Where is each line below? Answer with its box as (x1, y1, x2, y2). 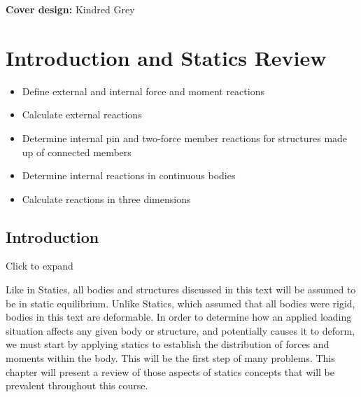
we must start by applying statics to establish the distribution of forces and (6, 337, 330, 351)
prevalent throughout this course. (6, 378, 148, 393)
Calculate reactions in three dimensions (22, 191, 191, 206)
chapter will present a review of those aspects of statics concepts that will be (6, 364, 334, 379)
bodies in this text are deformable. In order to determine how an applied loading (6, 309, 352, 324)
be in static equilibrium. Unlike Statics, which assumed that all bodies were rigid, (6, 295, 355, 310)
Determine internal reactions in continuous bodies (22, 168, 236, 183)
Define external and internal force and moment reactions (22, 83, 264, 98)
